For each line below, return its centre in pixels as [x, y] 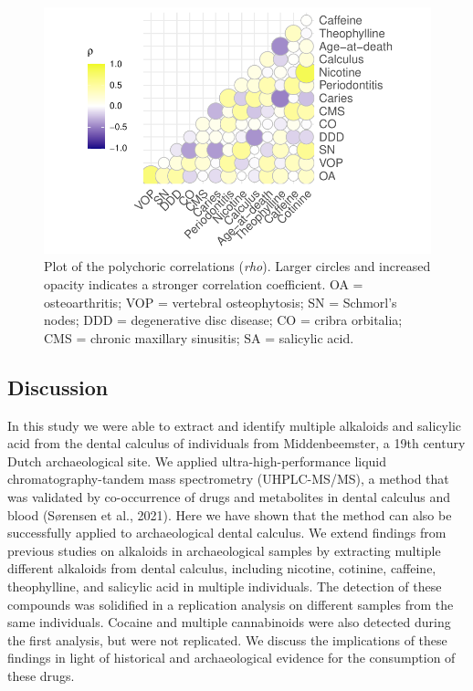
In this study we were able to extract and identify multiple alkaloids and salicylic [234, 425]
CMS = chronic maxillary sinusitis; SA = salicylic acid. [199, 337]
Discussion [58, 387]
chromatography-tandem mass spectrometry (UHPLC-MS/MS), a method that [228, 479]
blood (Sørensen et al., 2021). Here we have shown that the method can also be [230, 514]
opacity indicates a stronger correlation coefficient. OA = [204, 284]
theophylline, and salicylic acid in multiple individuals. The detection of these [225, 586]
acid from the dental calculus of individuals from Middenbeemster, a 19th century [236, 443]
